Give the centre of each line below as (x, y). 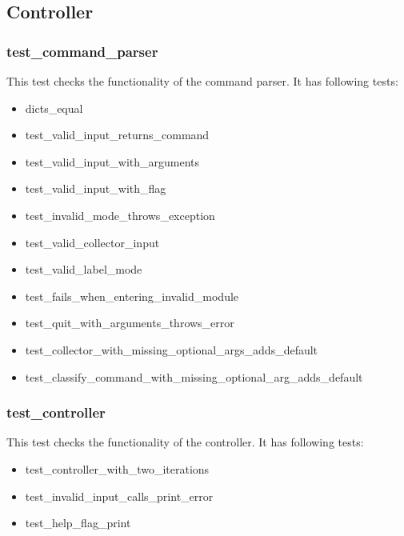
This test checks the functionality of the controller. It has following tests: (185, 442)
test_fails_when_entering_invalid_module (132, 296)
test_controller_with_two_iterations (117, 468)
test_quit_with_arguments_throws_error (130, 323)
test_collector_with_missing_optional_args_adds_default (172, 349)
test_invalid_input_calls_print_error (119, 496)
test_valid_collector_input (92, 242)
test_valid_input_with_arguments (112, 161)
